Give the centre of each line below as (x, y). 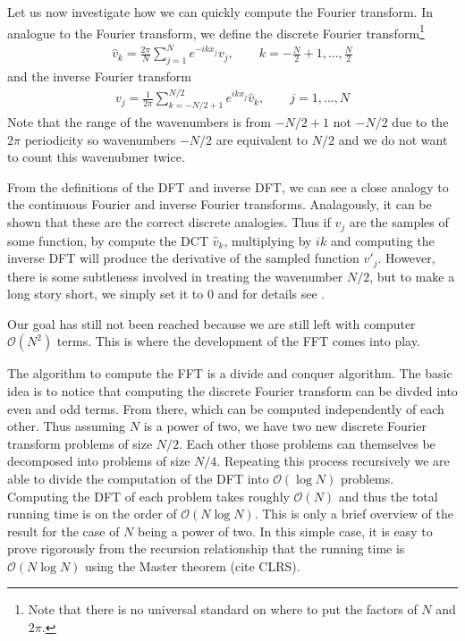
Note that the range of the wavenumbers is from (139, 122)
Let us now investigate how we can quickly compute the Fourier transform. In (220, 12)
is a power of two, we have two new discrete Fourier (285, 426)
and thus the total (388, 496)
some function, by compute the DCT (108, 240)
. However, (406, 258)
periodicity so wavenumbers (100, 139)
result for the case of (63, 531)
